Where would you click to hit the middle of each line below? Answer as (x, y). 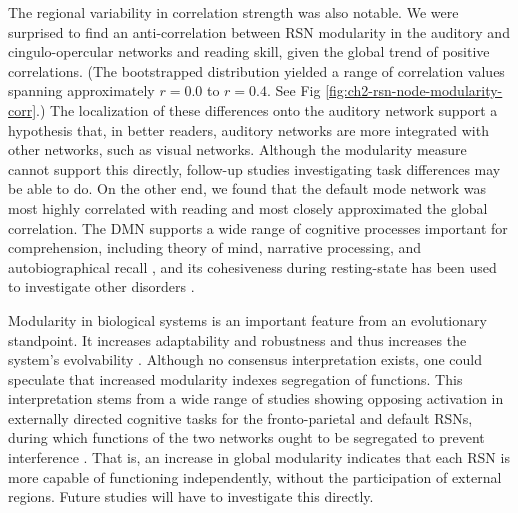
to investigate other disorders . (101, 286)
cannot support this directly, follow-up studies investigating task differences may (254, 168)
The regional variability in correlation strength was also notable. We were (233, 12)
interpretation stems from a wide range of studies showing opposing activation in (256, 398)
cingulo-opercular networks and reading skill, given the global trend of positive (249, 51)
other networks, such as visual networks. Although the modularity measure (237, 149)
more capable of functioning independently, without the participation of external (255, 476)
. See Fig (294, 90)
